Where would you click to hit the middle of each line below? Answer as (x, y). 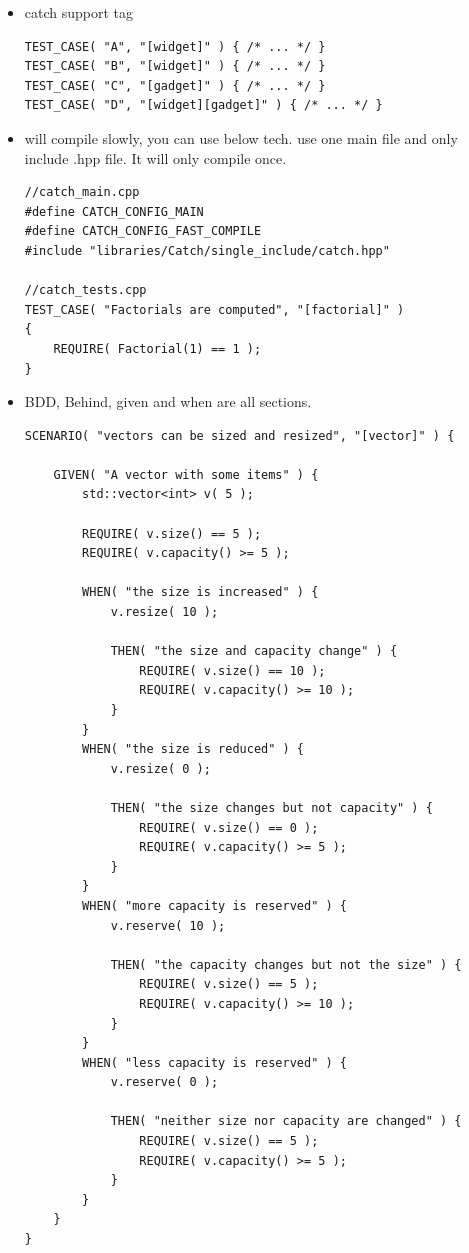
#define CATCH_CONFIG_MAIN (114, 211)
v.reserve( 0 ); (164, 1082)
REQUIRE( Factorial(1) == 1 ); (157, 348)
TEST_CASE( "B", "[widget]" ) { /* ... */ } (175, 66)
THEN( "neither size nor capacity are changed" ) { (286, 1121)
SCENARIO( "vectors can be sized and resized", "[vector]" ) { (239, 435)
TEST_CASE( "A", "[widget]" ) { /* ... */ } (175, 46)
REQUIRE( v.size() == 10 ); (232, 670)
